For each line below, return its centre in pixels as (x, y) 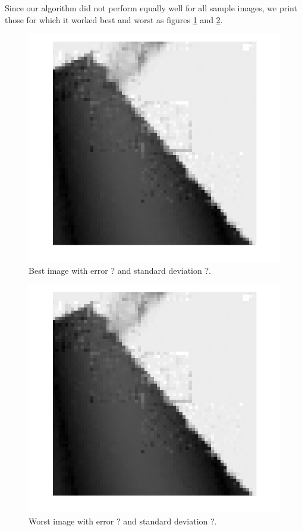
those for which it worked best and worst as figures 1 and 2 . (114, 19)
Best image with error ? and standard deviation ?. (120, 270)
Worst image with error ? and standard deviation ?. (123, 521)
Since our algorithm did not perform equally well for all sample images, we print (151, 8)
